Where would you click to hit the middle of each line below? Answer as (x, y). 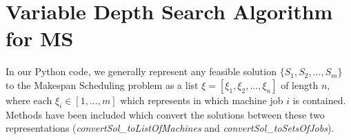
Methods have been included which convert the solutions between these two (165, 114)
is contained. (319, 100)
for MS (40, 38)
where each (29, 100)
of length (300, 84)
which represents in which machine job (202, 100)
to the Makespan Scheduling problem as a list (102, 84)
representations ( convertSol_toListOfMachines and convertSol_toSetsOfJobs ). (170, 128)
